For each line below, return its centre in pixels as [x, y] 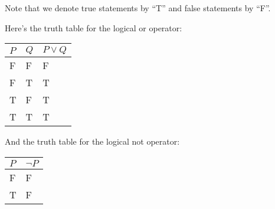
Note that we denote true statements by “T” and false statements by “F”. [138, 8]
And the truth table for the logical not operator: [92, 141]
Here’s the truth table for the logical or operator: [94, 27]
